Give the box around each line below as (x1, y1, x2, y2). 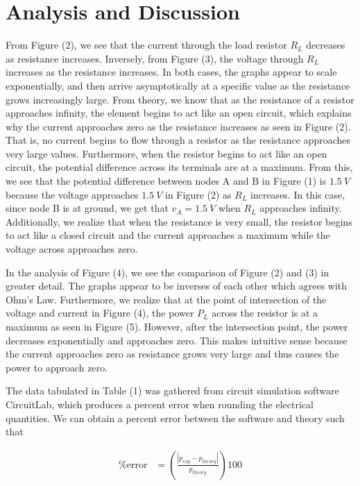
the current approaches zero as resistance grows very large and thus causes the (6, 346, 339, 361)
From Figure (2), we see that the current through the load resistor (6, 37, 287, 52)
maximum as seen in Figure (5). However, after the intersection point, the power (6, 319, 348, 333)
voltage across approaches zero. (6, 242, 138, 256)
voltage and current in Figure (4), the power (6, 305, 194, 320)
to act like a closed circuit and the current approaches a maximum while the (6, 228, 330, 242)
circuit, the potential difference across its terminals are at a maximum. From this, (6, 160, 353, 174)
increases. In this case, (250, 187, 345, 201)
